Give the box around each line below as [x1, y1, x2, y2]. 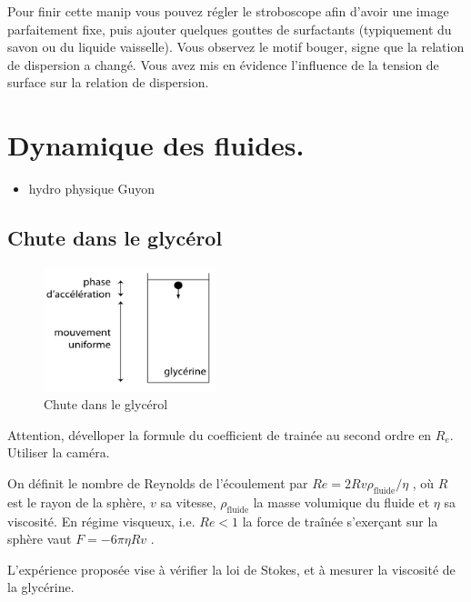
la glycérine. [7, 577, 75, 597]
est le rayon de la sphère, [7, 492, 146, 511]
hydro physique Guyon [28, 179, 155, 198]
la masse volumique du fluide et [253, 492, 430, 511]
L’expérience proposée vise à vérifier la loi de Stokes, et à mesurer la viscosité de [7, 559, 456, 578]
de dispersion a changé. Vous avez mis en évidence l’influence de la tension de [7, 55, 439, 74]
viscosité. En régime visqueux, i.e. [7, 511, 195, 530]
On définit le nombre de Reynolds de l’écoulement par [7, 473, 308, 492]
